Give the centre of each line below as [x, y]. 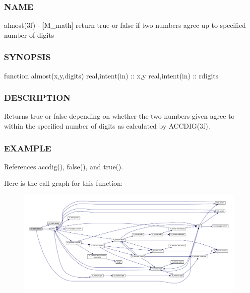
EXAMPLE [28, 148]
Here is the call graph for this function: [63, 183]
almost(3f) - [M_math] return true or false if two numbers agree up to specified [125, 25]
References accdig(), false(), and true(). [63, 166]
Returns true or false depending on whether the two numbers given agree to [119, 116]
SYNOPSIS [28, 57]
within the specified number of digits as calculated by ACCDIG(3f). [107, 126]
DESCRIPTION [37, 98]
